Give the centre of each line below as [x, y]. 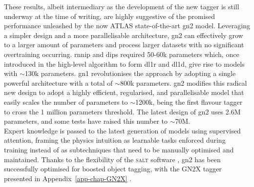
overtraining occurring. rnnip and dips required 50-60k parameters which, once [122, 54]
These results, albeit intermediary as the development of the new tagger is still [122, 6]
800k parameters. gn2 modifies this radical [184, 83]
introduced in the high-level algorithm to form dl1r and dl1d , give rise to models [124, 64]
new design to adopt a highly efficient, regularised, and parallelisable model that [124, 92]
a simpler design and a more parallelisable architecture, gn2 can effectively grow [124, 35]
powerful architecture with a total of [58, 83]
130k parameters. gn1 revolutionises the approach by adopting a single [130, 73]
